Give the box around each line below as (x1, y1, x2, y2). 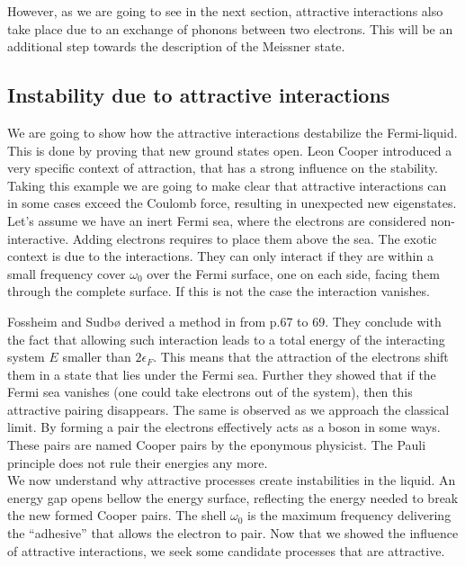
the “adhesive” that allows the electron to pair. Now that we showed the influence (7, 524, 459, 543)
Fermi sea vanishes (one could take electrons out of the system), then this (7, 382, 413, 401)
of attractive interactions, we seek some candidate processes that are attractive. (7, 541, 445, 560)
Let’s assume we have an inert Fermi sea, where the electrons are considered (7, 211, 427, 229)
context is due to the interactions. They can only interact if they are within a (7, 247, 434, 265)
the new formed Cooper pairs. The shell (7, 506, 227, 525)
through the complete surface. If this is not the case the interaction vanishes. (7, 282, 430, 301)
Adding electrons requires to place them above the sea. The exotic (72, 229, 437, 247)
